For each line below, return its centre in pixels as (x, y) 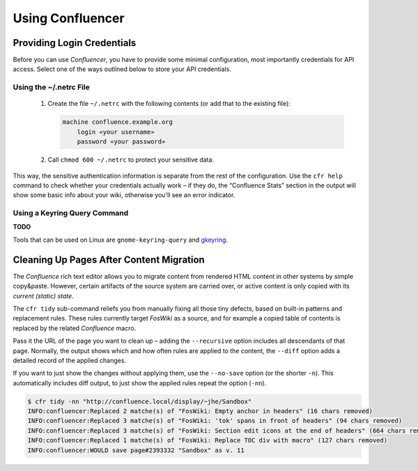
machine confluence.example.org (118, 122)
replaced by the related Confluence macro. (75, 328)
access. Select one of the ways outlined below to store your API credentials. (122, 69)
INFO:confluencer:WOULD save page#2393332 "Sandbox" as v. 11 (136, 450)
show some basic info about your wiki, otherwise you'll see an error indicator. (124, 195)
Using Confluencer (69, 18)
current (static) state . (44, 295)
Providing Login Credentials (75, 43)
